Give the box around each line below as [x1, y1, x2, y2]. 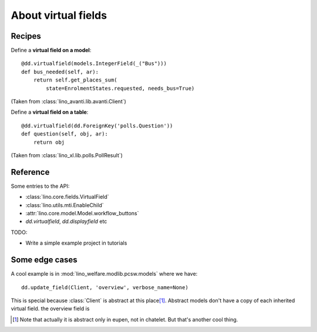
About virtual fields [11, 9, 107, 22]
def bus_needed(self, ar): [21, 68, 99, 75]
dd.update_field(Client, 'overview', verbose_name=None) [21, 284, 189, 290]
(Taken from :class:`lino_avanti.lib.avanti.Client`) [11, 98, 126, 105]
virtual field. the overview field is [11, 305, 90, 312]
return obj [33, 138, 65, 145]
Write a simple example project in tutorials [25, 239, 127, 246]
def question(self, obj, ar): [21, 131, 109, 137]
